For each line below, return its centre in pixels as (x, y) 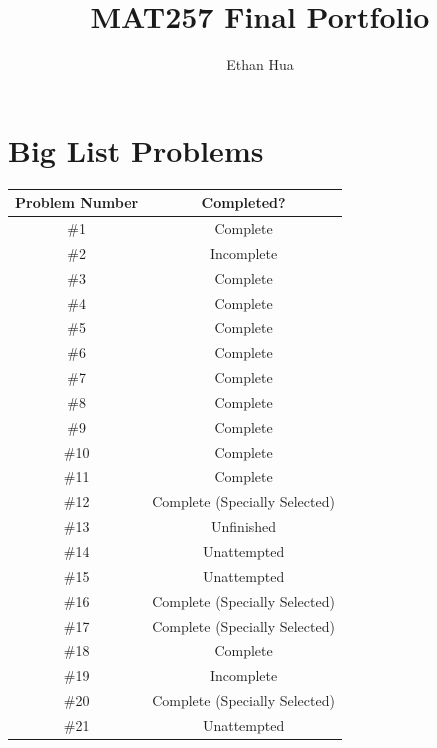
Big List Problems (136, 149)
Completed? (243, 202)
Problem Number (77, 202)
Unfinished (244, 526)
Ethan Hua (260, 64)
